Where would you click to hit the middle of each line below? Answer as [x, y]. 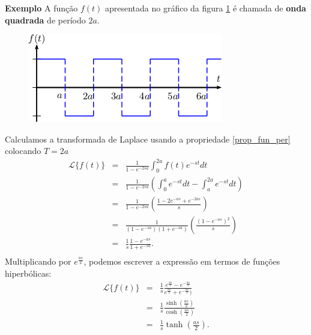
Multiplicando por [38, 261]
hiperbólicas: [28, 273]
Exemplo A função [41, 8]
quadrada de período [45, 20]
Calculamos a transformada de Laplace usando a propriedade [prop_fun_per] [148, 139]
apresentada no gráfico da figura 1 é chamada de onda [205, 8]
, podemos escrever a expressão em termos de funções [182, 261]
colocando [23, 151]
